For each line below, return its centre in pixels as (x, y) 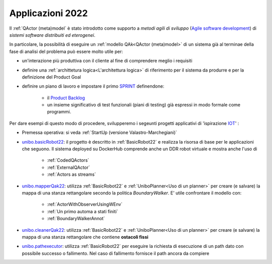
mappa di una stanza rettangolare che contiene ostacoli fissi (85, 237)
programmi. (59, 112)
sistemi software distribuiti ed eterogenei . (52, 35)
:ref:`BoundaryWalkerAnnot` (76, 219)
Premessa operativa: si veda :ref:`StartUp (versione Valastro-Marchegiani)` (99, 133)
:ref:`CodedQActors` (68, 160)
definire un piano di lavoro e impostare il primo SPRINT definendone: (93, 86)
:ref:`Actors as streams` (72, 174)
